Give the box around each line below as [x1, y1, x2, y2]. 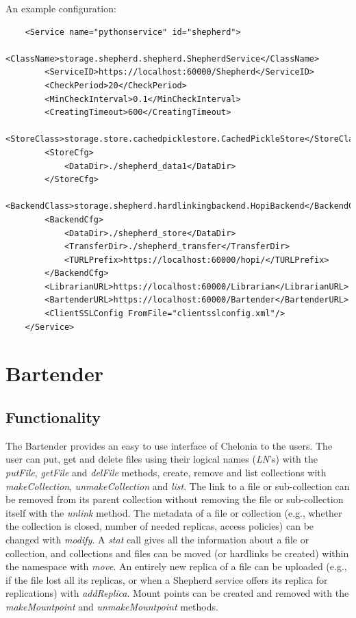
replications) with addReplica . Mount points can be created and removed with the [5, 586, 349, 600]
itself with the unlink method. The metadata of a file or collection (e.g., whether [5, 505, 342, 519]
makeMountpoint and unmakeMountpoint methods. [5, 599, 218, 613]
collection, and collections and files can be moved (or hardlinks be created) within [5, 545, 349, 560]
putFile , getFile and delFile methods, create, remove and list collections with [5, 465, 327, 480]
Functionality [5, 407, 101, 428]
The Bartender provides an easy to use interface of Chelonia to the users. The [5, 438, 333, 452]
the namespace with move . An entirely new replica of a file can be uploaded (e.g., [5, 559, 347, 574]
